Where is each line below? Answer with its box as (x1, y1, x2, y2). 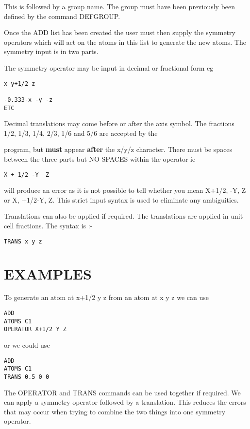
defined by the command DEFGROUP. (4, 11, 120, 21)
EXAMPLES (4, 264, 92, 284)
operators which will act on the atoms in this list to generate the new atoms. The (4, 37, 247, 47)
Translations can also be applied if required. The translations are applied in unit (4, 211, 243, 221)
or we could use (4, 339, 50, 350)
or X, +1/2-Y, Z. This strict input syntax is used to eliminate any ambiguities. (4, 194, 239, 205)
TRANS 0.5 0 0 (4, 373, 50, 380)
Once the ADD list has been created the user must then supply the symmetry (4, 27, 235, 37)
